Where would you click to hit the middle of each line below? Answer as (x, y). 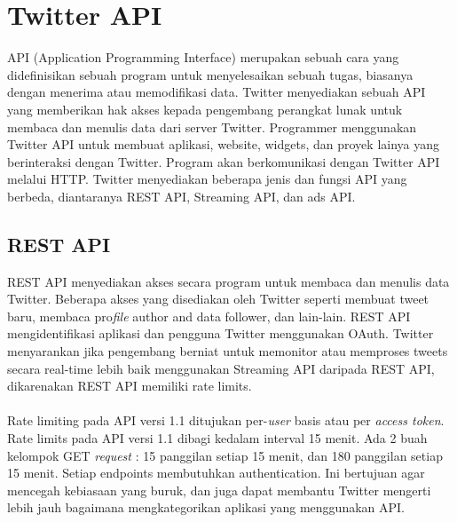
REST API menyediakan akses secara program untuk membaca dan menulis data (228, 281)
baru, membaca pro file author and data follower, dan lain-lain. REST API (209, 316)
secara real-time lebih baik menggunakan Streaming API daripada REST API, (221, 368)
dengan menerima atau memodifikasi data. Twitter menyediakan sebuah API (217, 92)
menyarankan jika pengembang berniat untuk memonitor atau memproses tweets (228, 351)
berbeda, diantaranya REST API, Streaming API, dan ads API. (181, 196)
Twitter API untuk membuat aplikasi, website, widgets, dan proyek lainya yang (224, 144)
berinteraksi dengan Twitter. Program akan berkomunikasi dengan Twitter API (224, 161)
